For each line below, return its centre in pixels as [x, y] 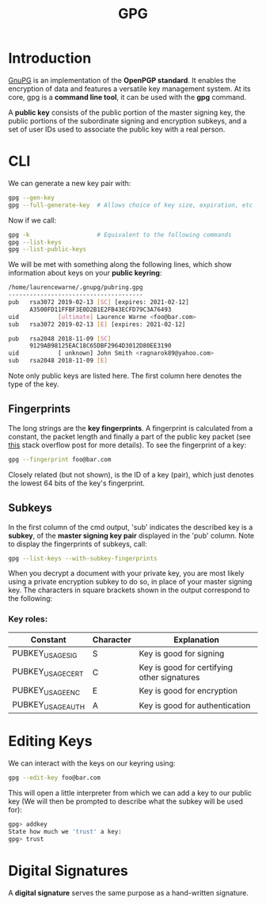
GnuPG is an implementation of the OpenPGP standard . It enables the [122, 80]
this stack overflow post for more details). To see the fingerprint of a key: [127, 445]
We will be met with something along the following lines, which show [120, 264]
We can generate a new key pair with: [70, 183]
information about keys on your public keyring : [85, 273]
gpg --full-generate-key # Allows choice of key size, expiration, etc [131, 205]
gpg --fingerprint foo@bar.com [60, 459]
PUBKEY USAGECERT [48, 672]
